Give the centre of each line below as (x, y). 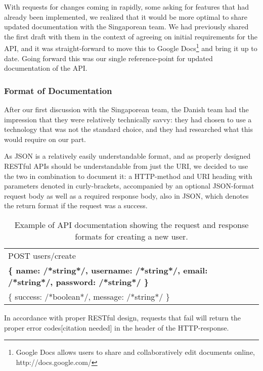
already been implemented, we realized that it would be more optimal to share (126, 16)
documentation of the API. (46, 68)
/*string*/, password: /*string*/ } (78, 282)
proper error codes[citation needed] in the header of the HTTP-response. (117, 327)
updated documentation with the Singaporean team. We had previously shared (126, 27)
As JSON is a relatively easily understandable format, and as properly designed (127, 156)
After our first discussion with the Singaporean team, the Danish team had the (126, 109)
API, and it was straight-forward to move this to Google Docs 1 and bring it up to (131, 48)
